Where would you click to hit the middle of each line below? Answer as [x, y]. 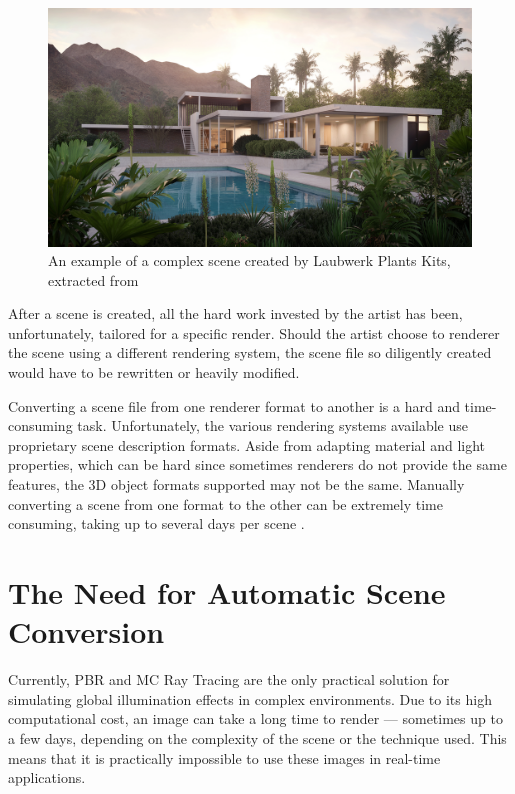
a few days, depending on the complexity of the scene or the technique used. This [257, 737]
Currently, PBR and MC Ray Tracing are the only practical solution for [229, 679]
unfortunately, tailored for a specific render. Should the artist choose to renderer [254, 332]
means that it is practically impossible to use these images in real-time [224, 757]
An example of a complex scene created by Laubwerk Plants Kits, [249, 260]
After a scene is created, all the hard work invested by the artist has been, [235, 313]
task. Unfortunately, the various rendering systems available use [272, 425]
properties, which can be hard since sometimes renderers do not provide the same [257, 464]
